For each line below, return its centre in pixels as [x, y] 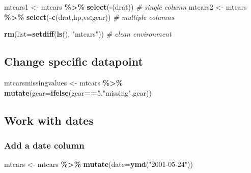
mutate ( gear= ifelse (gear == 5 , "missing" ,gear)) [78, 92]
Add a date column [44, 145]
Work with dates [49, 120]
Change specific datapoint [74, 61]
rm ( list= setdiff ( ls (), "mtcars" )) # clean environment [88, 34]
